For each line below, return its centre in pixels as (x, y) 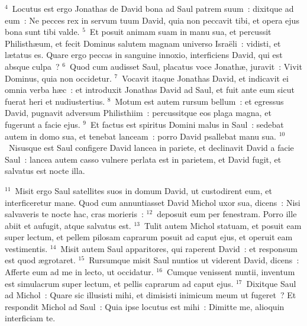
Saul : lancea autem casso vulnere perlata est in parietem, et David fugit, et (143, 159)
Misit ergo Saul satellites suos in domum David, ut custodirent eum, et (143, 190)
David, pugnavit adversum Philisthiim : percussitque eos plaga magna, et (138, 113)
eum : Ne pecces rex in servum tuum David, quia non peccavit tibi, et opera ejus (152, 20)
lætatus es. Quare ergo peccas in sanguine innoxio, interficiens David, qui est (144, 55)
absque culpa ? (32, 66)
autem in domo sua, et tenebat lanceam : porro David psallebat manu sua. (141, 136)
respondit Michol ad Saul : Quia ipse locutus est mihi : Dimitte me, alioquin (145, 306)
